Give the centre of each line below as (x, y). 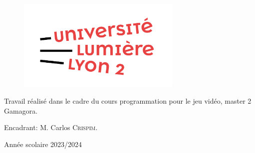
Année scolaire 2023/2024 (43, 144)
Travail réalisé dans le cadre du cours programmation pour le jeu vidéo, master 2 (128, 101)
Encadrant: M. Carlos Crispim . (51, 127)
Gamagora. (21, 110)
